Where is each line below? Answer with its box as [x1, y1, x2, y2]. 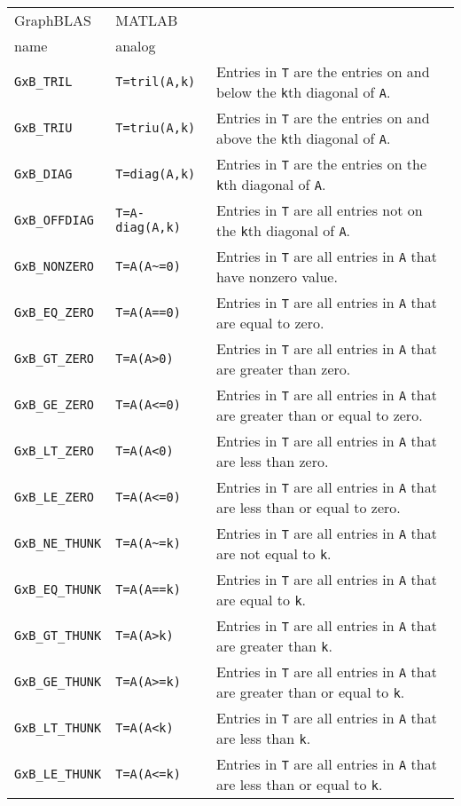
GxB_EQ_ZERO [14, 305, 95, 320]
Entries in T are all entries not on [215, 200, 423, 220]
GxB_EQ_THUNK [14, 582, 102, 597]
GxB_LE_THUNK [14, 767, 102, 781]
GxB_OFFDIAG [14, 213, 95, 227]
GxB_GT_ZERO [14, 352, 95, 366]
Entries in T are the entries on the [215, 154, 427, 174]
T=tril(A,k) [115, 75, 196, 89]
